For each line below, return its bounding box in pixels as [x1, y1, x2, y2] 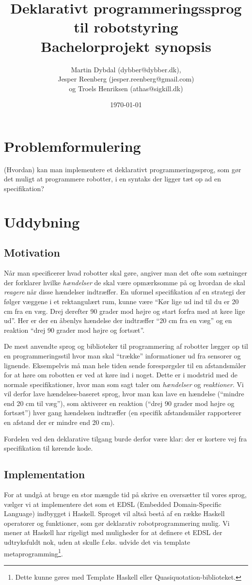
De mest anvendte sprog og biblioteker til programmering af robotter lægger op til [4, 341, 248, 351]
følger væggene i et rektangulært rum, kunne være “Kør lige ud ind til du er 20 [4, 296, 239, 306]
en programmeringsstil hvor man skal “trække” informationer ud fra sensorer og [4, 350, 241, 360]
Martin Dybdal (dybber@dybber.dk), [71, 64, 181, 74]
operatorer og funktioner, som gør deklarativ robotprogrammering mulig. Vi [4, 518, 230, 528]
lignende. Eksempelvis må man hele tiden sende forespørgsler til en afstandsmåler [4, 360, 246, 370]
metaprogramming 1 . [4, 547, 63, 558]
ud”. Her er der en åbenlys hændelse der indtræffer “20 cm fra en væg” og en [4, 315, 232, 325]
